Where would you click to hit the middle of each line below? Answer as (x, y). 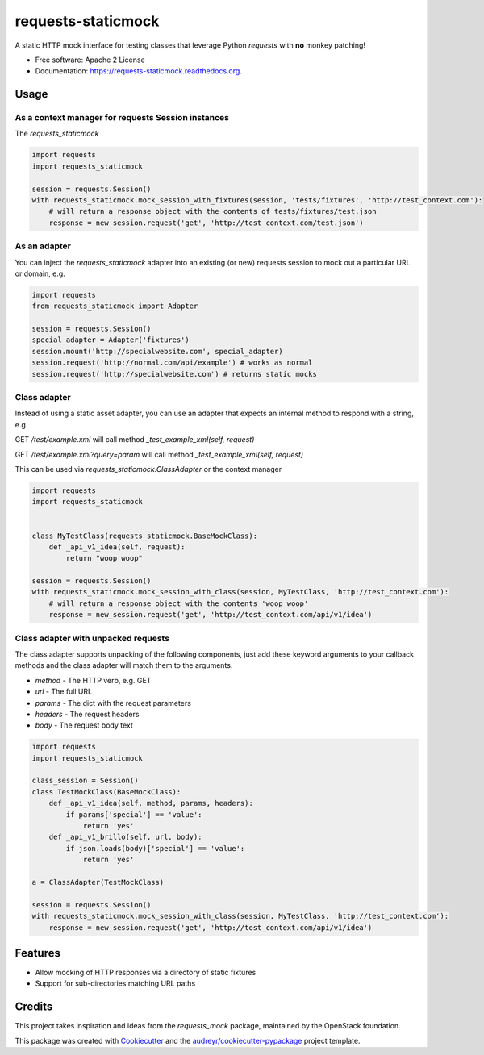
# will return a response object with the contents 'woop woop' (179, 603)
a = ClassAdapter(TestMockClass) (98, 882)
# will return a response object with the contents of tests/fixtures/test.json (213, 211)
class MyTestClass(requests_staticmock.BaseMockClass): (145, 536)
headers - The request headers (87, 714)
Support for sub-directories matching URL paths (115, 983)
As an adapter (43, 246)
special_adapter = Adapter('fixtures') (111, 340)
